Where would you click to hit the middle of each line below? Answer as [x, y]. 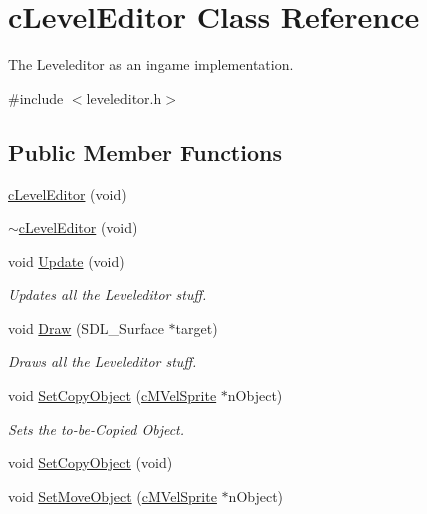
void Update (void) [66, 260]
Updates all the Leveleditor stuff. [107, 294]
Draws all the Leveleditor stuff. [102, 361]
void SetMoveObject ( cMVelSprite [112, 495]
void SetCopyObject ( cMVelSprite [112, 395]
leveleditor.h [124, 97]
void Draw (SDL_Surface [86, 327]
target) [196, 327]
